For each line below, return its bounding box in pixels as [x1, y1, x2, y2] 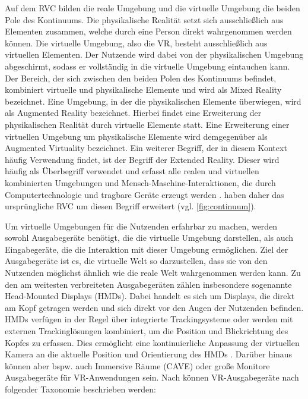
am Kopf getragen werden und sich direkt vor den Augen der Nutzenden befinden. [5, 301, 304, 313]
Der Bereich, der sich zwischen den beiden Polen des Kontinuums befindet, [5, 71, 277, 84]
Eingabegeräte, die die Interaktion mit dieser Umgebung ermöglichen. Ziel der [5, 243, 288, 255]
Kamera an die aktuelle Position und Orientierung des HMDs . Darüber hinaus [5, 348, 293, 360]
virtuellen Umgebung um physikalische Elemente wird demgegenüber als [5, 130, 268, 142]
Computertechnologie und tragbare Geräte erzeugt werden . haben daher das [5, 188, 284, 200]
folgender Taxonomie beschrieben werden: [5, 383, 156, 395]
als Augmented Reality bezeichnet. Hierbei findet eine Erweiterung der [5, 106, 262, 119]
